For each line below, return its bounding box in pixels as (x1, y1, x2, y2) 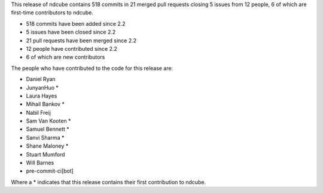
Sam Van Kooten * (26, 117, 71, 125)
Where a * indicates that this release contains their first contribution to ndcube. (11, 178, 206, 185)
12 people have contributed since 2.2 (26, 45, 118, 52)
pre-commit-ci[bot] (26, 167, 74, 174)
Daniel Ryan (26, 75, 56, 83)
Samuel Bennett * (26, 125, 70, 133)
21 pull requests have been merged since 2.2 (26, 36, 137, 44)
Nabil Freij (26, 109, 51, 116)
